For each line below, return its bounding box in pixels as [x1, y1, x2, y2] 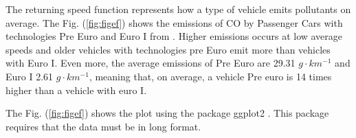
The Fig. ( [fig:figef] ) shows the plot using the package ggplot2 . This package [5, 106, 329, 120]
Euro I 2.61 [5, 69, 54, 83]
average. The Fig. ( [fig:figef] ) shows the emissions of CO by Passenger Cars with [5, 15, 343, 30]
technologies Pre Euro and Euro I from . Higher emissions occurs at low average [5, 29, 343, 43]
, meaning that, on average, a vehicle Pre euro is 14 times [89, 69, 332, 83]
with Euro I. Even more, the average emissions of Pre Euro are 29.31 [5, 56, 296, 70]
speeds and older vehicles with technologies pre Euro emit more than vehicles [5, 42, 331, 56]
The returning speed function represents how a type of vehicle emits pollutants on [5, 2, 351, 16]
